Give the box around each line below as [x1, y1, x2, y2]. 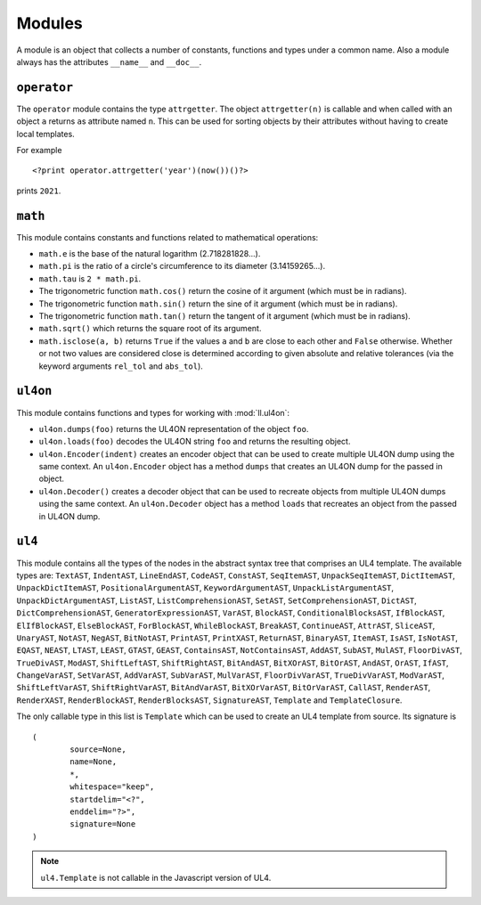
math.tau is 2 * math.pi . [38, 273, 142, 284]
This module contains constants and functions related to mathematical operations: [16, 232, 319, 242]
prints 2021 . [16, 185, 61, 196]
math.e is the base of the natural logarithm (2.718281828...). [38, 249, 261, 259]
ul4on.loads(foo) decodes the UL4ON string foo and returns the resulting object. [38, 436, 351, 447]
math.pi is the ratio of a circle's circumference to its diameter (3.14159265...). [38, 261, 325, 272]
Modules [16, 13, 84, 33]
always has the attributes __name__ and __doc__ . [16, 56, 202, 67]
